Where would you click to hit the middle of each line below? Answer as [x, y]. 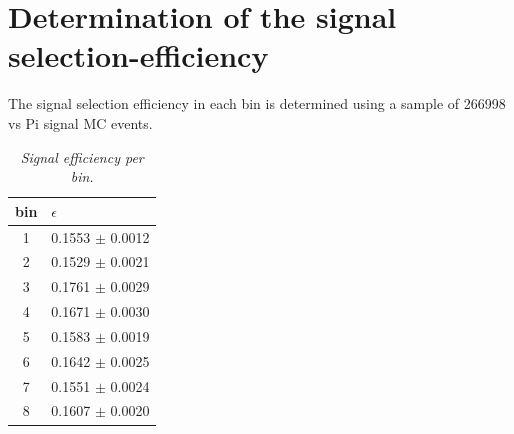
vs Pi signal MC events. [80, 122]
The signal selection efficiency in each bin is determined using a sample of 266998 [257, 103]
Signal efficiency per [82, 156]
